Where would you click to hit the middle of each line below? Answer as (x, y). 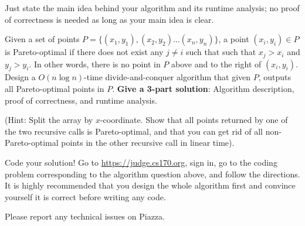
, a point (234, 39)
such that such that (221, 52)
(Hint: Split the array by (49, 120)
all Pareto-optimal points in (55, 89)
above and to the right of (216, 64)
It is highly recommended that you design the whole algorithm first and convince (150, 185)
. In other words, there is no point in (95, 64)
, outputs (275, 77)
